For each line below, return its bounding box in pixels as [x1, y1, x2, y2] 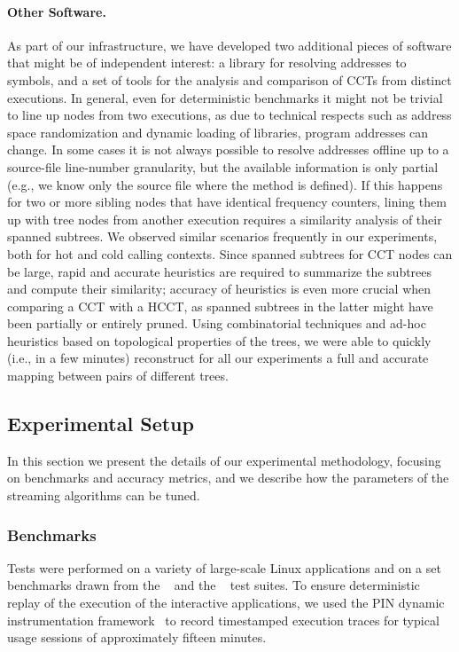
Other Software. [7, 2, 106, 20]
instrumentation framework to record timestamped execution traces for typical [7, 610, 440, 629]
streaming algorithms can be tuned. [7, 486, 200, 505]
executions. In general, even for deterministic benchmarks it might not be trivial [7, 88, 443, 106]
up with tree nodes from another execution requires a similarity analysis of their [7, 209, 442, 228]
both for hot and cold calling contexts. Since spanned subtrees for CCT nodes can [7, 244, 453, 263]
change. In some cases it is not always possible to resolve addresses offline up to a [7, 140, 449, 159]
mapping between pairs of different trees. [7, 366, 229, 385]
